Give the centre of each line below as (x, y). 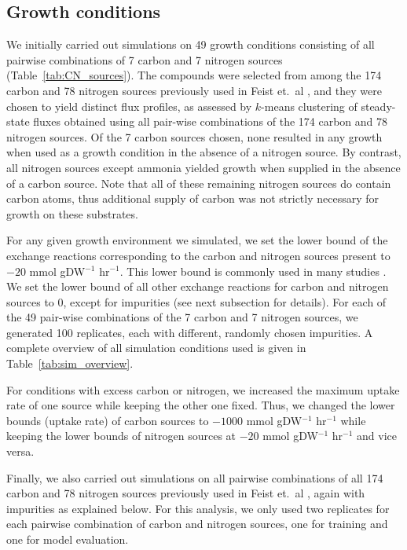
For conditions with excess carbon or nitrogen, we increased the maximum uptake (203, 389)
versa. (20, 451)
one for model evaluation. (68, 539)
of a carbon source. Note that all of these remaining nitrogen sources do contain (199, 183)
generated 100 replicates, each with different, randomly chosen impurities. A (190, 332)
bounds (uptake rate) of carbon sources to (108, 420)
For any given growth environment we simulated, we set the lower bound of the (197, 240)
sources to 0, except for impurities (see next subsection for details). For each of (196, 301)
